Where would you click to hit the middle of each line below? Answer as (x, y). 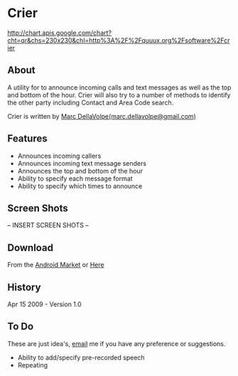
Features (27, 139)
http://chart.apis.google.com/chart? (60, 33)
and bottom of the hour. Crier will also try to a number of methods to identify (119, 95)
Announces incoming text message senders (82, 163)
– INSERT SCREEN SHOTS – (48, 225)
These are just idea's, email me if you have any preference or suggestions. (117, 343)
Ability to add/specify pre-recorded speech (81, 358)
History (24, 287)
